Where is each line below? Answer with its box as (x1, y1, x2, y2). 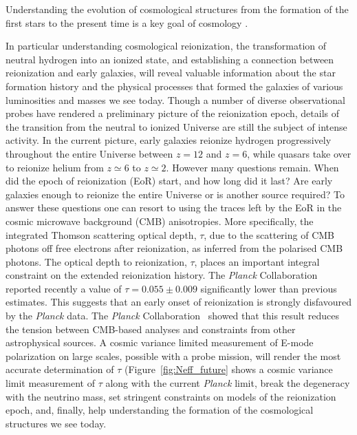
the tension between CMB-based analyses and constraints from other (6, 321, 296, 336)
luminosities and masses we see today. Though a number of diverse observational (6, 92, 345, 107)
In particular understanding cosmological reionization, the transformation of (6, 39, 327, 53)
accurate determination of (6, 362, 114, 376)
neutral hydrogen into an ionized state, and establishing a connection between (6, 52, 334, 66)
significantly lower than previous (200, 281, 337, 295)
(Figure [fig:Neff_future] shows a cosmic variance (125, 362, 333, 376)
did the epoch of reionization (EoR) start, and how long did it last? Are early (6, 173, 333, 188)
